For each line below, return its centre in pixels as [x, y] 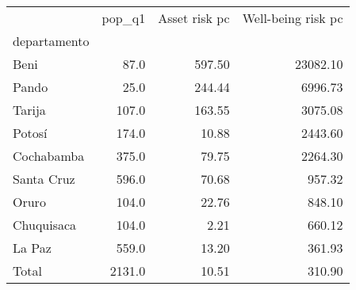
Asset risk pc [194, 18]
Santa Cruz [44, 179]
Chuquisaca [45, 225]
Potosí [30, 133]
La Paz [32, 248]
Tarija [29, 110]
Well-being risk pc [293, 18]
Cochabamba [49, 156]
